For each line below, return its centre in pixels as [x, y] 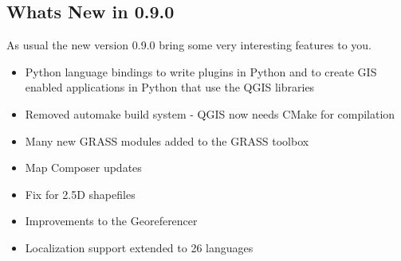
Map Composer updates [83, 168]
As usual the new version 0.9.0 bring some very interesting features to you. [189, 45]
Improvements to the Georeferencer [111, 221]
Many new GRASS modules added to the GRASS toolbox [167, 140]
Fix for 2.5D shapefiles [80, 194]
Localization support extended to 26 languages [139, 247]
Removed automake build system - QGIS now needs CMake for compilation [210, 113]
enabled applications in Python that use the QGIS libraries [170, 87]
